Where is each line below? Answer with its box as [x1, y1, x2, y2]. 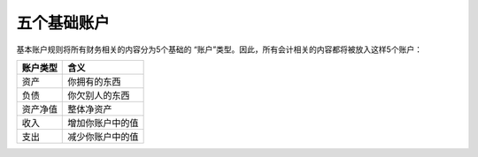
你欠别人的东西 [67, 89, 130, 101]
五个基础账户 [16, 13, 111, 33]
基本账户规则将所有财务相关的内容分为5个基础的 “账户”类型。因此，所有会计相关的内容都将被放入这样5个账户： [16, 44, 422, 55]
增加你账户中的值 [67, 116, 139, 129]
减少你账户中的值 [67, 131, 139, 143]
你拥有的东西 [67, 75, 121, 87]
